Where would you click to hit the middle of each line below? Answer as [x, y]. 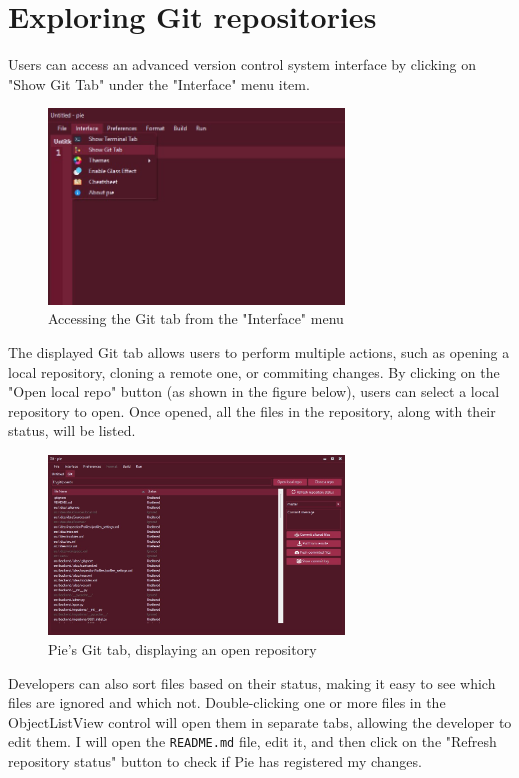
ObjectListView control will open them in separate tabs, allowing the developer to [260, 721]
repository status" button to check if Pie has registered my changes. [215, 761]
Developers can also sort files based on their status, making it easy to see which [252, 682]
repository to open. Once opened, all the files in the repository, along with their [252, 410]
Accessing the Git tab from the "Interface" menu [196, 318]
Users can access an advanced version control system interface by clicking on [242, 64]
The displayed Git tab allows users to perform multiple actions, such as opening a [259, 351]
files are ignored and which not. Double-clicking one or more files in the [227, 702]
